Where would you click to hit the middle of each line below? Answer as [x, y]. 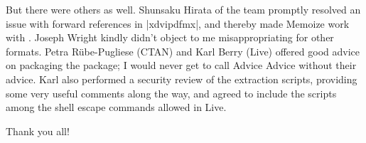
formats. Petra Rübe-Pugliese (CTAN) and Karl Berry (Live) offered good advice [183, 51]
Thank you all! [38, 131]
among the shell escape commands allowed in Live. [116, 107]
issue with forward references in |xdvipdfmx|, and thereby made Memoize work [178, 23]
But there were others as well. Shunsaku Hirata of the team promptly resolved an [183, 9]
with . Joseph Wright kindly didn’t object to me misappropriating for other [170, 37]
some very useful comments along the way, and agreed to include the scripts [171, 93]
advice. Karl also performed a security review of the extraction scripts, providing [182, 79]
